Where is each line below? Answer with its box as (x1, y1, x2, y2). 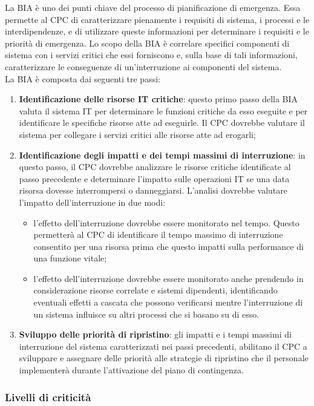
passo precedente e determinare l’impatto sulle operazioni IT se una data (19, 172, 290, 185)
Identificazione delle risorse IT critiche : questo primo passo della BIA (19, 93, 298, 105)
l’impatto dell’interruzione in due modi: (19, 195, 166, 208)
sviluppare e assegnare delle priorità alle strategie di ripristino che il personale (19, 352, 309, 364)
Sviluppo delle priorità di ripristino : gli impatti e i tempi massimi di (19, 328, 292, 341)
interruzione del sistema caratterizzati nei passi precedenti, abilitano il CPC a (19, 339, 307, 352)
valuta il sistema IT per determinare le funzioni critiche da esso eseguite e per (19, 104, 308, 117)
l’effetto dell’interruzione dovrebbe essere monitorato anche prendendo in (33, 272, 304, 284)
